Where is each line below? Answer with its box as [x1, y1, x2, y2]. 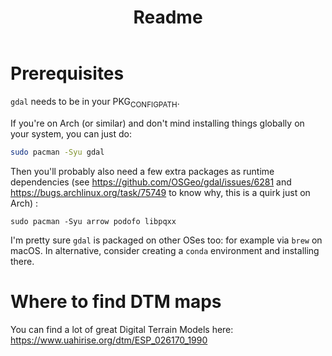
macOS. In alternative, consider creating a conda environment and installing [10, 244, 320, 256]
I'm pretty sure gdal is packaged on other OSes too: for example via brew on [10, 234, 323, 246]
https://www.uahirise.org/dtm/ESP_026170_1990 [10, 334, 208, 346]
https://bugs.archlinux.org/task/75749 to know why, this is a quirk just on [10, 186, 311, 198]
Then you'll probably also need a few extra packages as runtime [10, 165, 275, 177]
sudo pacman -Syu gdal [10, 147, 105, 157]
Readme [133, 6, 203, 29]
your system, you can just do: [10, 127, 132, 140]
